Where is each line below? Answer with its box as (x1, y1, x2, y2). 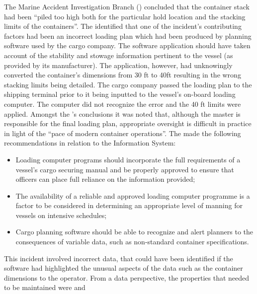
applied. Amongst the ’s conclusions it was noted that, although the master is (4, 108, 241, 119)
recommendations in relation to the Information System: (4, 138, 176, 148)
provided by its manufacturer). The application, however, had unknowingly (4, 60, 233, 70)
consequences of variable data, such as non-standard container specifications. (15, 236, 249, 247)
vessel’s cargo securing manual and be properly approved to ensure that (15, 164, 234, 174)
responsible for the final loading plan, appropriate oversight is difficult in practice (4, 118, 252, 129)
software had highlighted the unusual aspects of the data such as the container (4, 263, 243, 273)
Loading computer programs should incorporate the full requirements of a (15, 154, 241, 164)
